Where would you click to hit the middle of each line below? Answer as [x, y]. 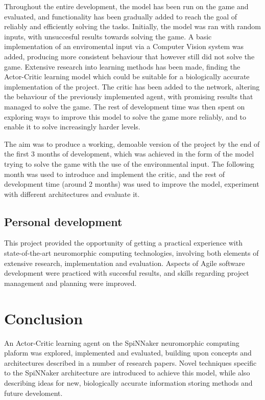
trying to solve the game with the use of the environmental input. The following [129, 163]
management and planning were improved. [70, 283]
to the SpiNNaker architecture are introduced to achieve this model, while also [127, 373]
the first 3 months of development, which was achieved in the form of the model [129, 154]
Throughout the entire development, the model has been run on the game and [126, 6]
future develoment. [33, 393]
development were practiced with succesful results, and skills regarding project [127, 273]
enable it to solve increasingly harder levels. [72, 127]
